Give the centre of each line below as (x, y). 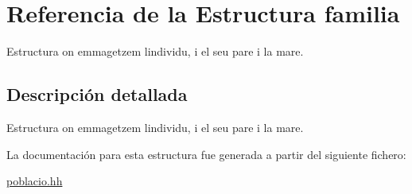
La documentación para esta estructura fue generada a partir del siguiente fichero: (206, 154)
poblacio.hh (35, 181)
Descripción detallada (97, 94)
